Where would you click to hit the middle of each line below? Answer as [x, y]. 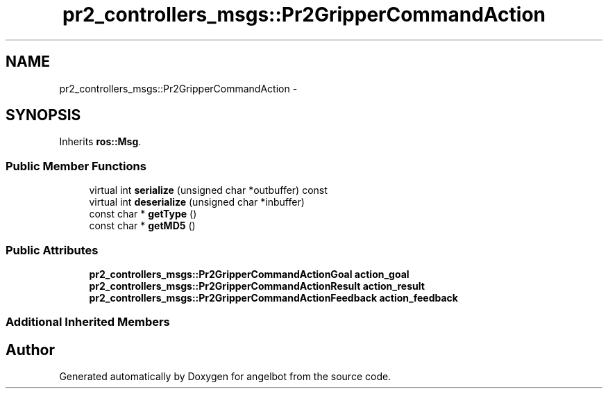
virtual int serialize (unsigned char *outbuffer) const [208, 190]
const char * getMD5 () [142, 226]
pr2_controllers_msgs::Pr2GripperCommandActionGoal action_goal [249, 274]
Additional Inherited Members [88, 322]
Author [30, 350]
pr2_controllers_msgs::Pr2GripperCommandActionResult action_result [257, 286]
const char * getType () [143, 214]
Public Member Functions [76, 166]
